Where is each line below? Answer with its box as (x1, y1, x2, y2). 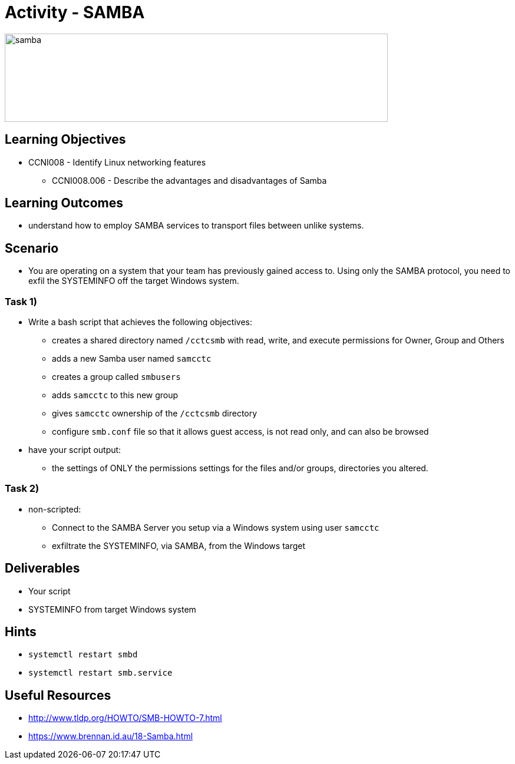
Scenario (5, 240, 59, 256)
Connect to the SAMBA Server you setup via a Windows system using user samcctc (52, 522, 379, 533)
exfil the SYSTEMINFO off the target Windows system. (28, 276, 239, 286)
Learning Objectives (5, 132, 126, 147)
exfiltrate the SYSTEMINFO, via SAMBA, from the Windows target (52, 540, 306, 551)
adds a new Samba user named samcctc (52, 353, 212, 364)
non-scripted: (28, 504, 81, 514)
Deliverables (5, 561, 80, 576)
